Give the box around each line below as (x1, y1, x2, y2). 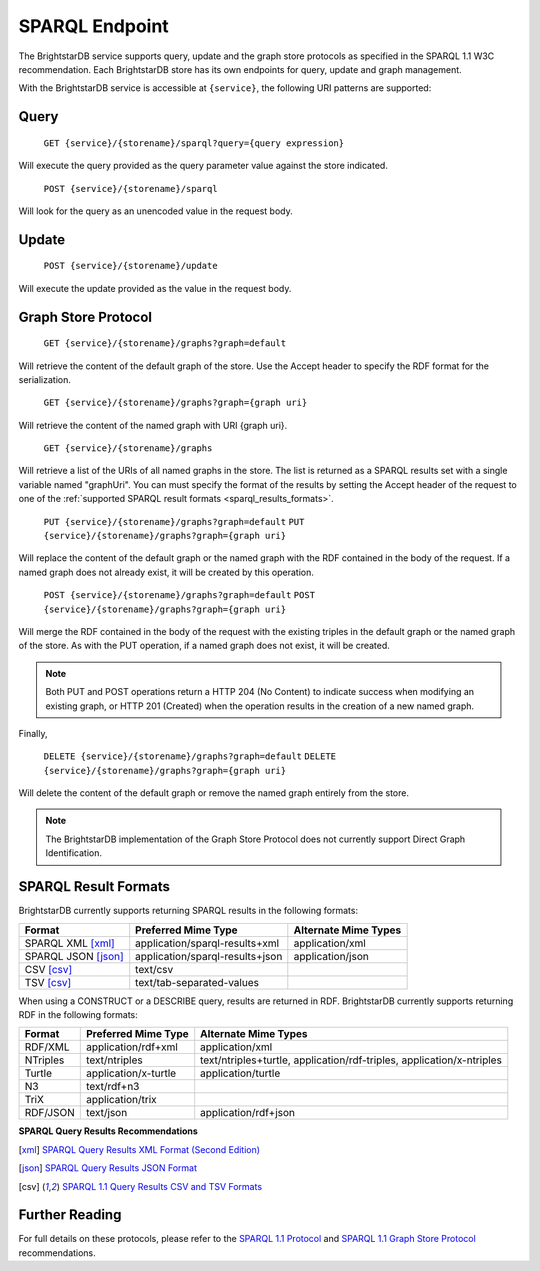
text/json (85, 1106, 128, 1120)
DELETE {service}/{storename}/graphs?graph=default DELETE (43, 751, 337, 762)
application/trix (85, 1093, 157, 1107)
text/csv (135, 962, 174, 976)
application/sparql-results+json (135, 949, 283, 963)
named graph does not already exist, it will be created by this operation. (18, 566, 315, 578)
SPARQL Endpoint (18, 15, 169, 37)
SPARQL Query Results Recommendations (18, 1125, 199, 1137)
